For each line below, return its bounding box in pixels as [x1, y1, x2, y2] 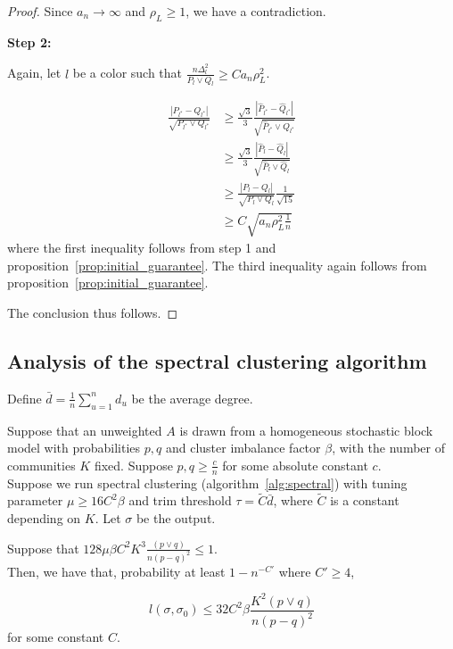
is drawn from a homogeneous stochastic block [179, 420, 433, 439]
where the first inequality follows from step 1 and [7, 238, 276, 257]
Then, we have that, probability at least [7, 562, 226, 580]
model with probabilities [7, 438, 141, 457]
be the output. [136, 508, 216, 527]
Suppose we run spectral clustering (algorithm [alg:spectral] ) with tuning [7, 473, 408, 492]
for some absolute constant [222, 455, 368, 474]
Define [7, 388, 42, 407]
